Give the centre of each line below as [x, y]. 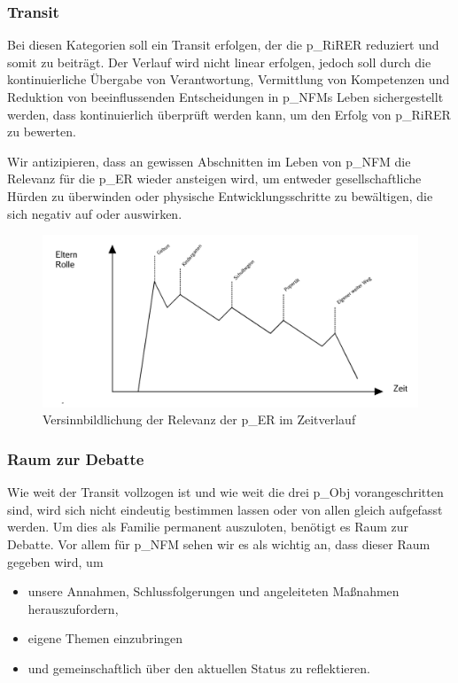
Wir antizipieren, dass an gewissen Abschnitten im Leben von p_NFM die [209, 161]
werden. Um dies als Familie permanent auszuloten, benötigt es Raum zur [208, 527]
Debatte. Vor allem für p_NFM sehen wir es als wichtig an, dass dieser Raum [219, 543]
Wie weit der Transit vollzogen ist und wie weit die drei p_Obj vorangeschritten [225, 492]
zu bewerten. [42, 132]
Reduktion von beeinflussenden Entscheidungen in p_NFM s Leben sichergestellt [225, 97]
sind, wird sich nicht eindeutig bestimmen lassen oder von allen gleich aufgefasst [225, 509]
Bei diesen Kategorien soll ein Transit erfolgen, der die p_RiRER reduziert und [223, 45]
